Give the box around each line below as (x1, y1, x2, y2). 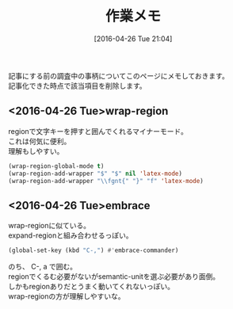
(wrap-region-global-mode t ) (8, 162, 105, 170)
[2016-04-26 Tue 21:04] (94, 33, 173, 44)
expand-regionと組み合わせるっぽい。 (8, 231, 133, 240)
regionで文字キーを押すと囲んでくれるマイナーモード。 (8, 126, 189, 135)
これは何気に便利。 (8, 136, 71, 146)
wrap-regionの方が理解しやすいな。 (8, 292, 125, 301)
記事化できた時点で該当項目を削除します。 (8, 81, 147, 90)
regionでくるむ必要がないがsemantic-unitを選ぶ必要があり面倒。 (8, 272, 220, 281)
